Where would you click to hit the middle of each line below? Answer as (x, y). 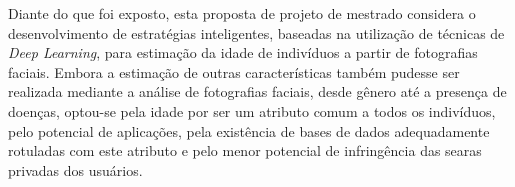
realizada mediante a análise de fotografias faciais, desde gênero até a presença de (257, 91)
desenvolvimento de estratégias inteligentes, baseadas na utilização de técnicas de (256, 32)
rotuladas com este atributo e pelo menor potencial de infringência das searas (245, 150)
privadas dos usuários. (75, 169)
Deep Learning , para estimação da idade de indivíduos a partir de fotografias (243, 52)
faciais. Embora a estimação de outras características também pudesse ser (234, 71)
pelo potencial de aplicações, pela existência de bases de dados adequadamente (249, 130)
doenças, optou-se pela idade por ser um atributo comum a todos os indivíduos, (252, 110)
